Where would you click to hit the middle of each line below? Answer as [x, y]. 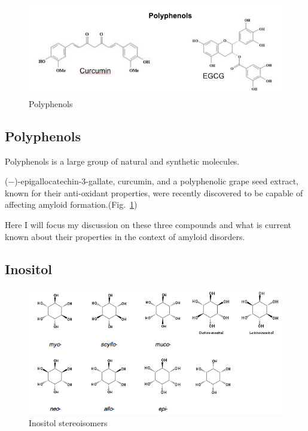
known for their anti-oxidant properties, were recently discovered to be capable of [154, 192]
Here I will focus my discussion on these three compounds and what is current [148, 225]
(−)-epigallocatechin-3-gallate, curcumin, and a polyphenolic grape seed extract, [152, 181]
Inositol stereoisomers [68, 422]
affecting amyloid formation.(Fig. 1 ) [71, 204]
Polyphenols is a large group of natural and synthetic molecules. [122, 161]
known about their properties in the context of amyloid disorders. [125, 236]
